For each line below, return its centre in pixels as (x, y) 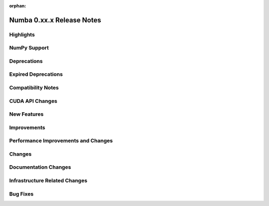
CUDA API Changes (33, 101)
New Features (26, 114)
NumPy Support (29, 48)
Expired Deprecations (36, 74)
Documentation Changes (40, 167)
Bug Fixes (21, 194)
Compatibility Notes (34, 88)
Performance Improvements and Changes (61, 141)
